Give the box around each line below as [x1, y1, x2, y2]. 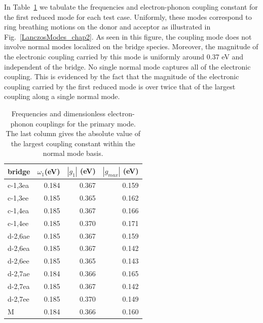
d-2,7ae [8, 268, 30, 279]
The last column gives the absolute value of [6, 128, 140, 139]
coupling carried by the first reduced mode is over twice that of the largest [4, 81, 236, 91]
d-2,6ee [8, 255, 29, 266]
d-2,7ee [8, 293, 29, 304]
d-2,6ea [8, 243, 30, 253]
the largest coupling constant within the [11, 138, 135, 148]
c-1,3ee [8, 192, 29, 203]
